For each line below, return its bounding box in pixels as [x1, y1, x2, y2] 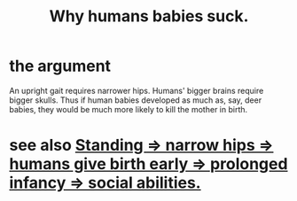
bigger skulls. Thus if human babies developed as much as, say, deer [9, 95, 262, 105]
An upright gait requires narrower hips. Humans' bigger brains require [9, 85, 264, 96]
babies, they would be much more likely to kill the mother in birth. [9, 104, 248, 114]
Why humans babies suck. [49, 6, 249, 27]
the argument [9, 56, 112, 76]
